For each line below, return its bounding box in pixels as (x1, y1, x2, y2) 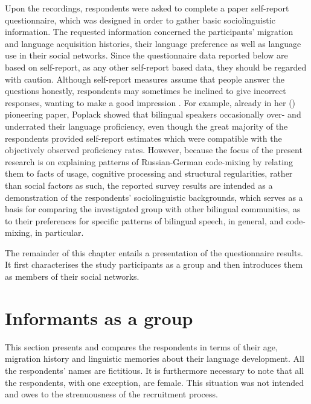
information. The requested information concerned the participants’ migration (5, 25, 293, 38)
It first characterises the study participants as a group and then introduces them (5, 258, 303, 271)
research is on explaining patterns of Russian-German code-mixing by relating (5, 155, 293, 168)
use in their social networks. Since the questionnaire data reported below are (5, 49, 288, 62)
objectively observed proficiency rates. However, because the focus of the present (5, 144, 303, 156)
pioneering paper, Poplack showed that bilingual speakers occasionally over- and (5, 108, 301, 121)
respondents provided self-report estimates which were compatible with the (5, 131, 282, 144)
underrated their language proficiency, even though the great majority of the (5, 119, 288, 132)
